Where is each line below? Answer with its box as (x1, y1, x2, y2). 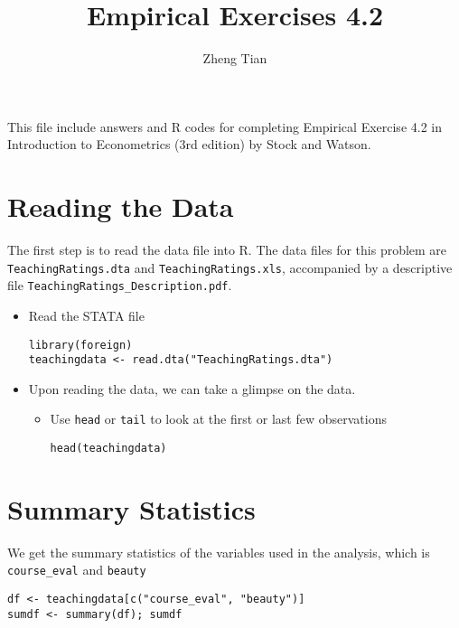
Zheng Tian (202, 49, 267, 68)
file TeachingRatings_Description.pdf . (7, 276, 232, 295)
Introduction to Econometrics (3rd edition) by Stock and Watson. (7, 135, 371, 154)
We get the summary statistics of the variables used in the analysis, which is (7, 542, 430, 561)
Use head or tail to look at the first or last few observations (50, 409, 387, 428)
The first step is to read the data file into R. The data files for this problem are (7, 240, 447, 259)
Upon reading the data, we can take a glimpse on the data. (28, 379, 356, 398)
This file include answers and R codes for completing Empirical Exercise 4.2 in (7, 117, 442, 136)
